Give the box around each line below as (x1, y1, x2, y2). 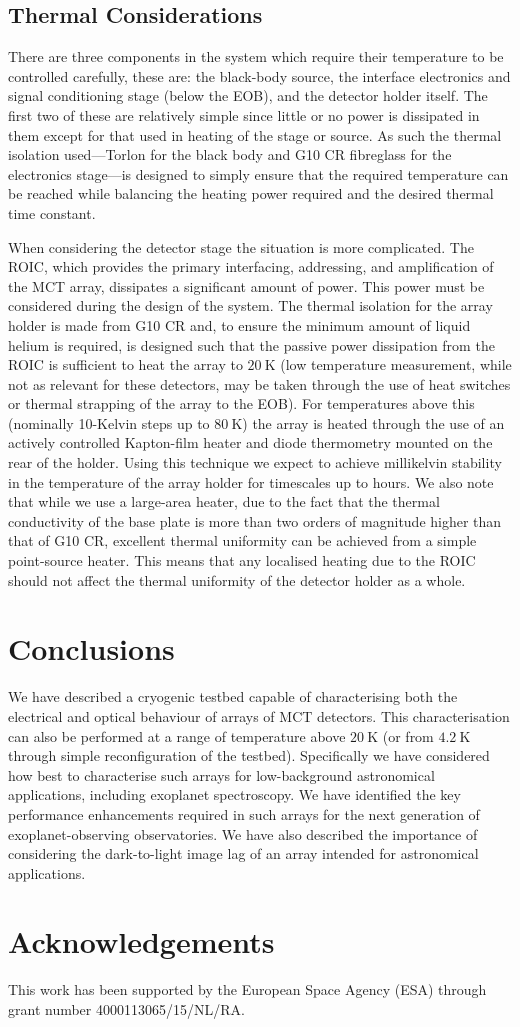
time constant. (8, 202, 96, 223)
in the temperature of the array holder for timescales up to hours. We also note (8, 471, 494, 492)
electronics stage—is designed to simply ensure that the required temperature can (8, 163, 509, 184)
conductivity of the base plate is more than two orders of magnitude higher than (8, 510, 502, 531)
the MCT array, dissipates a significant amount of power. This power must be (8, 275, 485, 296)
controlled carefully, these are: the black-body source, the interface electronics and (8, 65, 511, 86)
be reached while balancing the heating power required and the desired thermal (8, 183, 494, 204)
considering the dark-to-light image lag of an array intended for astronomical (8, 843, 479, 864)
